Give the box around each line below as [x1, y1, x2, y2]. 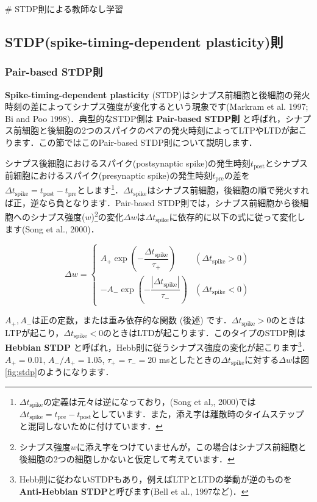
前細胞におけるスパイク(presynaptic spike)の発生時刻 [5, 169, 213, 182]
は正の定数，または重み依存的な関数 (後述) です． [32, 314, 232, 326]
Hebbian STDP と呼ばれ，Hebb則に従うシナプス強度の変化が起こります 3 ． [5, 339, 310, 353]
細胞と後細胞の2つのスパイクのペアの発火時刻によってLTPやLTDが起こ [21, 124, 307, 137]
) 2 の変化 [91, 209, 124, 223]
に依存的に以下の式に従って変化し [169, 210, 305, 223]
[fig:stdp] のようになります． [5, 365, 114, 378]
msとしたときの [159, 353, 221, 365]
